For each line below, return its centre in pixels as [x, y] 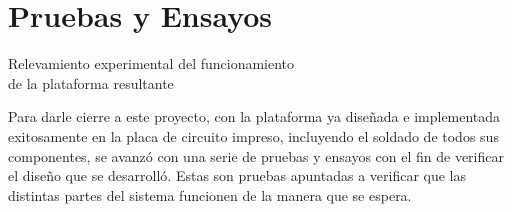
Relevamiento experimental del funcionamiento [151, 63]
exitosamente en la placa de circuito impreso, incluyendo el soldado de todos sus [253, 135]
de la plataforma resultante [91, 82]
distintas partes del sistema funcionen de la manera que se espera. [210, 194]
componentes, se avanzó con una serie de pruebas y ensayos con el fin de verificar [256, 155]
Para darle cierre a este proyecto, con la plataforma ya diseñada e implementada [254, 116]
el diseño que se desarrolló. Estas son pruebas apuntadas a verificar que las [237, 175]
